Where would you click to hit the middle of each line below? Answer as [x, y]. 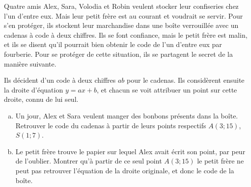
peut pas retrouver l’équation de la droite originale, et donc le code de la [125, 170]
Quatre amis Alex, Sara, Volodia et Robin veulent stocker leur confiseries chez [121, 6]
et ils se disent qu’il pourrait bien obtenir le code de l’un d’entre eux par [113, 44]
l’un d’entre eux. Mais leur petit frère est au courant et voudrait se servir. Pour [124, 15]
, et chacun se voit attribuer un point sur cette [167, 89]
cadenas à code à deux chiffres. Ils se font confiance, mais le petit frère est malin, [126, 35]
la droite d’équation [34, 89]
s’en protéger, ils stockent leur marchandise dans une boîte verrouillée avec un [121, 25]
